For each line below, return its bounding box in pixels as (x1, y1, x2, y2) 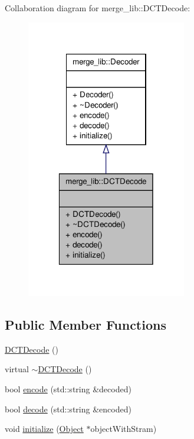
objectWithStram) (90, 422, 157, 435)
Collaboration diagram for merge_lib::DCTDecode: (5, 2, 190, 14)
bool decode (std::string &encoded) (5, 402, 131, 415)
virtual (5, 363, 29, 375)
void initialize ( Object (5, 422, 84, 435)
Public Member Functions (5, 316, 166, 334)
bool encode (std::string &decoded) (5, 383, 131, 395)
